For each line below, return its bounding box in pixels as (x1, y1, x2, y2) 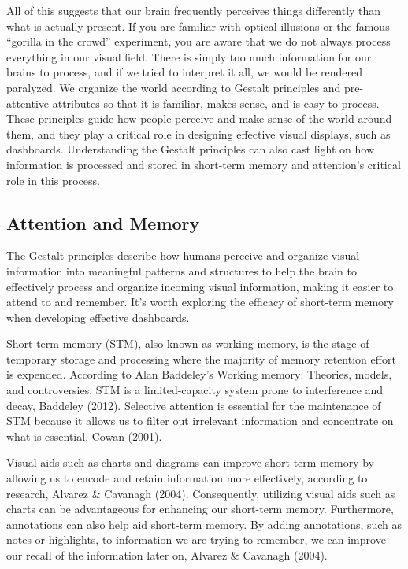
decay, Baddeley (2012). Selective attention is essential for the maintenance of (6, 397, 381, 413)
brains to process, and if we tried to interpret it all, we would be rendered (6, 64, 363, 80)
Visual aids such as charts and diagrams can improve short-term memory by (6, 454, 375, 471)
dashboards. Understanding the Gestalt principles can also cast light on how (6, 141, 375, 157)
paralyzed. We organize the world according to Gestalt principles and (6, 79, 341, 95)
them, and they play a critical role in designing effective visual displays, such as (6, 125, 391, 142)
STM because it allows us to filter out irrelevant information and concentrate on (6, 412, 394, 429)
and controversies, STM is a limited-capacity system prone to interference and (6, 382, 384, 398)
